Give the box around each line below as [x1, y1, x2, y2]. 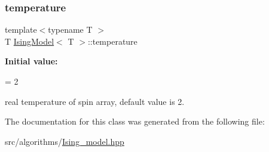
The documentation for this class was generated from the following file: [5, 115, 265, 128]
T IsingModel [5, 35, 54, 47]
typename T [48, 23, 93, 36]
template [5, 23, 37, 36]
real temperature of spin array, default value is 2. [5, 95, 185, 107]
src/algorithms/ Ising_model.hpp [5, 135, 124, 147]
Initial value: [5, 55, 58, 67]
